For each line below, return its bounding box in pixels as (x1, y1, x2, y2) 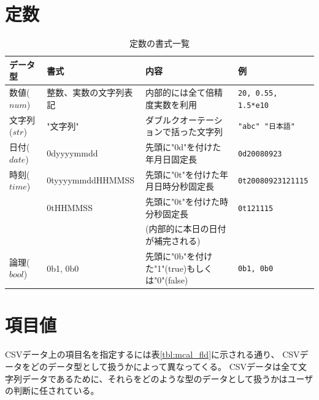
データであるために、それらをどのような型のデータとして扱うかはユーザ (21, 372, 313, 385)
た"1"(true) (145, 261, 187, 274)
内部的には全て (145, 86, 206, 99)
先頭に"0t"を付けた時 (145, 195, 228, 208)
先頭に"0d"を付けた (145, 140, 221, 153)
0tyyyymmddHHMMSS (47, 174, 135, 187)
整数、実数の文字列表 (47, 86, 133, 99)
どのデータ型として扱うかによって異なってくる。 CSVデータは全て (30, 360, 299, 372)
